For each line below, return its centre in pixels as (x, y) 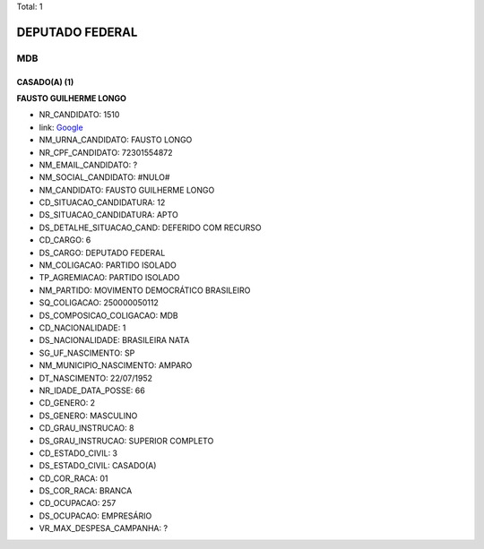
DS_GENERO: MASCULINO (88, 416)
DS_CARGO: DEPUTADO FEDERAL (102, 253)
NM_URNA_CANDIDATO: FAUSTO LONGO (116, 140)
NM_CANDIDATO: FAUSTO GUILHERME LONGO (127, 190)
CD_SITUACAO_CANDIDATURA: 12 (102, 202)
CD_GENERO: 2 (67, 403)
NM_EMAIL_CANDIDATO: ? (88, 165)
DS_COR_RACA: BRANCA (86, 491)
